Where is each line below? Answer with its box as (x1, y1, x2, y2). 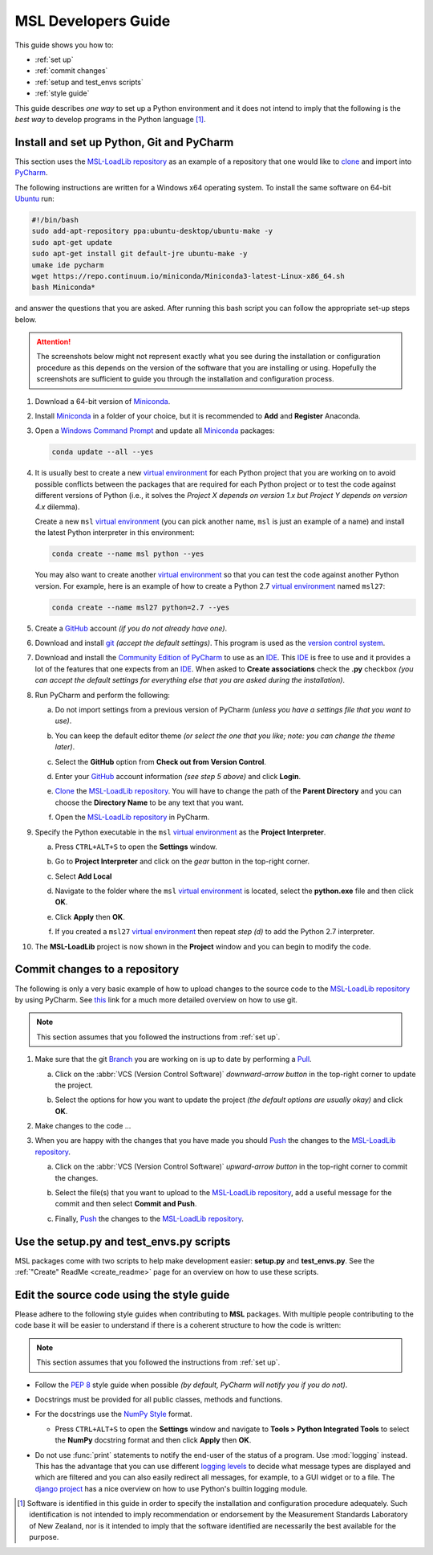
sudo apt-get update (31, 238, 112, 247)
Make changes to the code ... (34, 1121, 132, 1131)
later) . (55, 742, 75, 752)
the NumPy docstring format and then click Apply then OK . (55, 1435, 252, 1445)
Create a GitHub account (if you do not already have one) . (34, 623, 228, 633)
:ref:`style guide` (34, 88, 90, 98)
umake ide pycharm (31, 260, 104, 269)
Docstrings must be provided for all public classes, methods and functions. (34, 1394, 283, 1404)
